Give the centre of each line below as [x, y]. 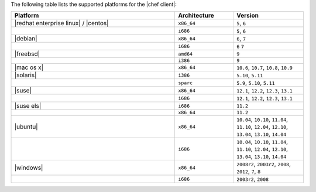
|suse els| [28, 106]
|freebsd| [27, 54]
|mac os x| [29, 67]
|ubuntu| [26, 127]
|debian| [26, 39]
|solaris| [25, 75]
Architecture [196, 16]
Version [248, 16]
